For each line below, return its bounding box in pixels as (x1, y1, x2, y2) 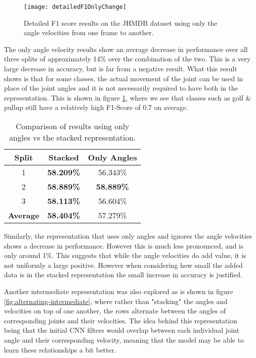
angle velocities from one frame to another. (24, 27, 154, 38)
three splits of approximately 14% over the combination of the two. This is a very (4, 53, 251, 64)
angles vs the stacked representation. (9, 132, 136, 143)
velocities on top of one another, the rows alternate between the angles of (4, 306, 226, 316)
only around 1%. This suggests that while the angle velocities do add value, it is (4, 250, 247, 260)
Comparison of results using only (15, 120, 129, 132)
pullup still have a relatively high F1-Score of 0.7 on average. (4, 102, 188, 112)
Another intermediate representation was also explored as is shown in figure (4, 286, 233, 296)
